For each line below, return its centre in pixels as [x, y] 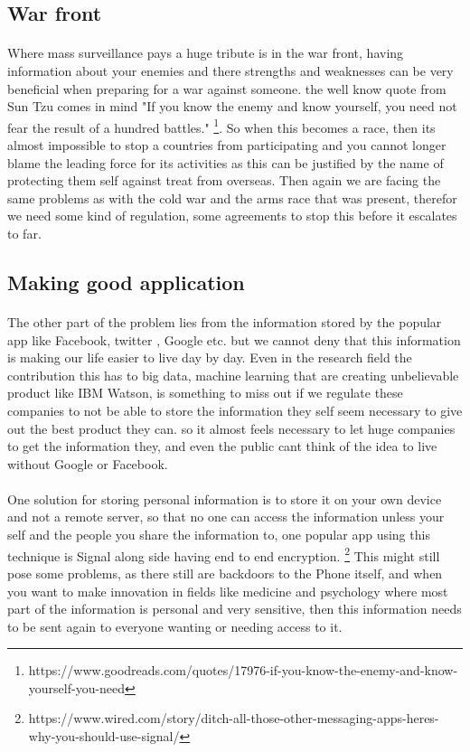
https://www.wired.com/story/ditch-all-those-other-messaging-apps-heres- [234, 718]
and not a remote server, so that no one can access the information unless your [226, 517]
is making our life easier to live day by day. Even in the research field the [210, 357]
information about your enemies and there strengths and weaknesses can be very [230, 70]
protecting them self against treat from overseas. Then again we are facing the [224, 180]
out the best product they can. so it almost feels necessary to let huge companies [231, 428]
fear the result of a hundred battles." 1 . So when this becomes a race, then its [221, 126]
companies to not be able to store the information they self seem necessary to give [235, 410]
